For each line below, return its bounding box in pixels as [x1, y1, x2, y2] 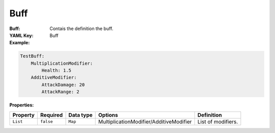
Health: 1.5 [41, 68, 71, 73]
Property [12, 111, 35, 118]
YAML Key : [9, 32, 34, 38]
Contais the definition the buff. [49, 25, 114, 32]
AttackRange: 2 [41, 89, 80, 95]
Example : [9, 40, 30, 46]
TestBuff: [20, 54, 45, 59]
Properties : [9, 102, 34, 108]
